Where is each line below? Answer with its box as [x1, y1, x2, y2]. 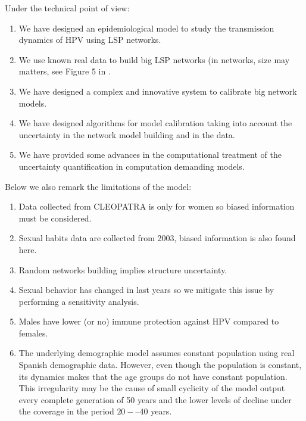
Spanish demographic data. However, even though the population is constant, [18, 358, 302, 371]
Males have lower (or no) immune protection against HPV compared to [18, 315, 279, 328]
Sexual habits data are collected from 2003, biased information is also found [18, 232, 296, 244]
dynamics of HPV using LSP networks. [18, 33, 161, 46]
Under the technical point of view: [5, 2, 130, 14]
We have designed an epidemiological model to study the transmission [18, 21, 274, 34]
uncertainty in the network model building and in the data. [18, 128, 235, 141]
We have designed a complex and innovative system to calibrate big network [18, 85, 297, 97]
